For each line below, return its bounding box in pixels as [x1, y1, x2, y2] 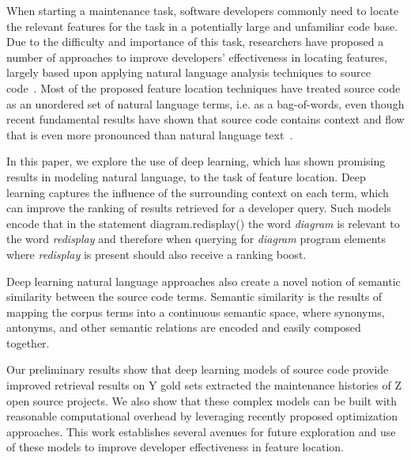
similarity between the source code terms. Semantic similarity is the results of [6, 288, 383, 305]
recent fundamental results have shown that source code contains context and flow [6, 111, 405, 127]
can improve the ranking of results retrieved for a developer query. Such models [6, 200, 391, 216]
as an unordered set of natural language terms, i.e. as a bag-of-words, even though [6, 95, 405, 112]
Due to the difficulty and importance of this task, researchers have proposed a [6, 33, 384, 50]
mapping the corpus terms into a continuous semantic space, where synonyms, [6, 303, 385, 320]
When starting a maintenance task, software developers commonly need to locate [6, 2, 399, 18]
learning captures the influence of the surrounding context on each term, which [6, 184, 389, 200]
